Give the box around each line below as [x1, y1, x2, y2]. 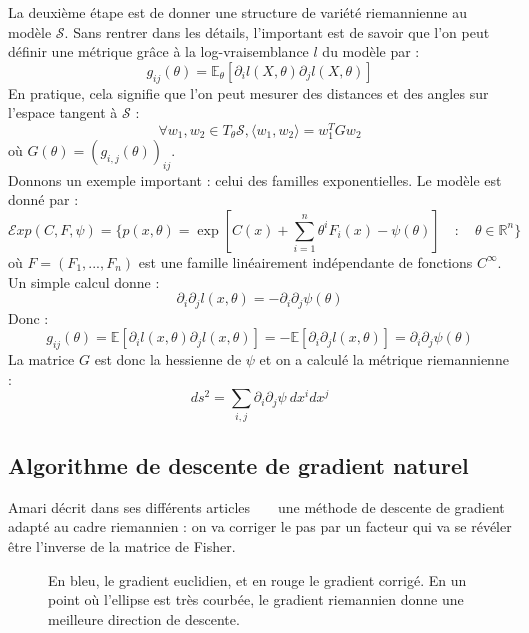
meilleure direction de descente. [48, 608, 240, 629]
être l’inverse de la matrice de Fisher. [8, 536, 236, 556]
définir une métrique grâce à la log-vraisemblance [8, 41, 309, 62]
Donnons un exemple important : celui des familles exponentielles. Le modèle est [8, 169, 502, 190]
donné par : [8, 189, 79, 210]
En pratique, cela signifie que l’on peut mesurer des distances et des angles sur [8, 82, 489, 103]
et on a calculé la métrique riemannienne [259, 349, 509, 370]
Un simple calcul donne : [8, 271, 160, 292]
